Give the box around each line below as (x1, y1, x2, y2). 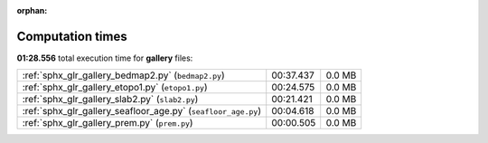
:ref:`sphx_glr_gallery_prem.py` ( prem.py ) (22, 117, 193, 129)
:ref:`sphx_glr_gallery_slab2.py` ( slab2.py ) (22, 93, 199, 106)
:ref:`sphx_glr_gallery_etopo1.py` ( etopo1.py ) (22, 81, 208, 94)
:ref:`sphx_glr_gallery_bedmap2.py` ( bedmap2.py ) (22, 69, 225, 81)
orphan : (16, 5, 48, 15)
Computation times (16, 28, 127, 44)
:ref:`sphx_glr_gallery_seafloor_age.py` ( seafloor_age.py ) (22, 105, 262, 118)
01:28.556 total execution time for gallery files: (16, 52, 193, 63)
